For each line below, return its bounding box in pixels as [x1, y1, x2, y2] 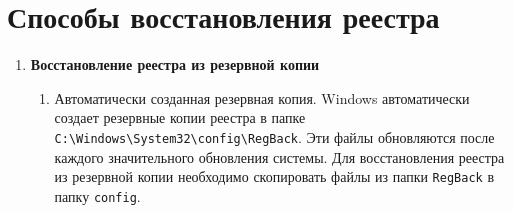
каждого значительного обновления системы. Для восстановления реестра [54, 146, 505, 167]
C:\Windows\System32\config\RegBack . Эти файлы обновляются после [54, 126, 495, 147]
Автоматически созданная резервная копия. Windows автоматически [54, 87, 470, 108]
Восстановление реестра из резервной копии [30, 54, 320, 75]
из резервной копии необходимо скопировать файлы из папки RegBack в [54, 166, 495, 187]
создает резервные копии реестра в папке [54, 107, 306, 128]
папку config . [54, 185, 141, 206]
